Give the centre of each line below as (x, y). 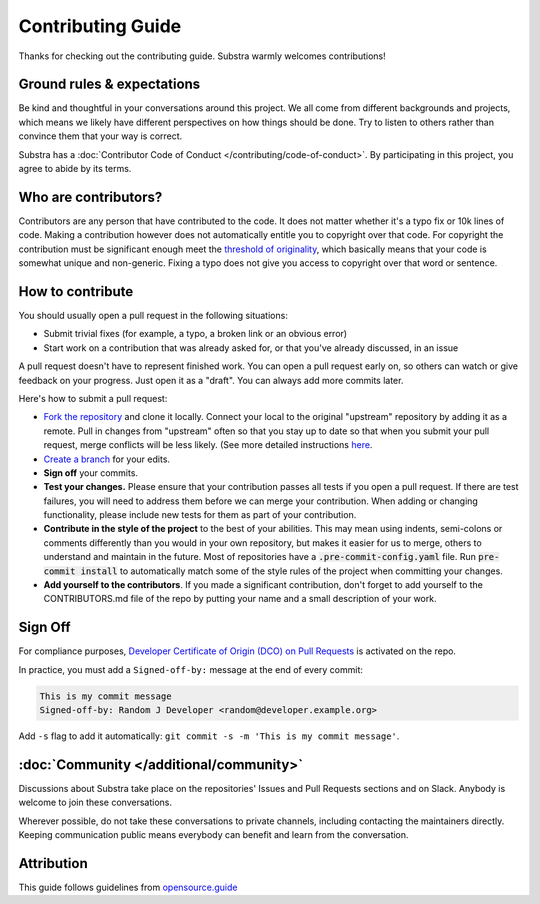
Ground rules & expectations (109, 84)
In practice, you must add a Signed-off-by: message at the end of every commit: (191, 669)
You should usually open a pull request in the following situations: (153, 315)
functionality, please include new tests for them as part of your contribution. (200, 515)
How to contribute (76, 291)
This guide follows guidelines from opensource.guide (128, 887)
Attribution (53, 863)
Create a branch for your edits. (106, 459)
